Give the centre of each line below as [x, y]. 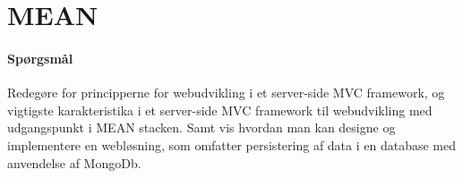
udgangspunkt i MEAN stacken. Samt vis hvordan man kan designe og [201, 127]
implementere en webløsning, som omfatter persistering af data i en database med [232, 144]
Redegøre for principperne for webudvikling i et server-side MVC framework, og [226, 93]
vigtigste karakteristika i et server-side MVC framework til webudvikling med [220, 110]
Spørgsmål [40, 58]
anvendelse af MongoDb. [74, 162]
